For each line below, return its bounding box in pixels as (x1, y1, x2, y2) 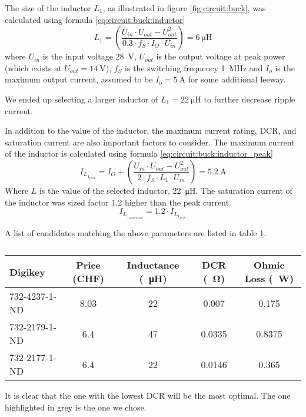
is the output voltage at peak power (156, 50, 285, 62)
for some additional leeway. (188, 73, 286, 85)
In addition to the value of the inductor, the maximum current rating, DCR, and (5, 124, 297, 137)
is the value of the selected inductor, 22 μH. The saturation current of (39, 184, 292, 196)
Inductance (127, 258, 179, 272)
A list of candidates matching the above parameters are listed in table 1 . (5, 226, 267, 239)
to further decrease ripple (204, 92, 295, 105)
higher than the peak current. (125, 196, 231, 208)
